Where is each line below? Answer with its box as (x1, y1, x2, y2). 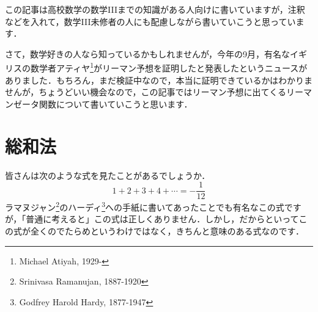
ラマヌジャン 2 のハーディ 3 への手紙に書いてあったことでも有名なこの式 (5, 199, 284, 213)
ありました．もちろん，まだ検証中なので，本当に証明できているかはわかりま (5, 73, 312, 86)
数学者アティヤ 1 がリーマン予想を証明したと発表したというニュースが (30, 60, 308, 74)
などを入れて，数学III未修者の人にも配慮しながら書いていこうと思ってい (5, 15, 296, 27)
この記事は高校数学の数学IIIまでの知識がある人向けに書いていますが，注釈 (5, 3, 305, 15)
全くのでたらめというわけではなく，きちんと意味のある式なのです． (30, 225, 305, 238)
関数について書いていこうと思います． (39, 97, 193, 110)
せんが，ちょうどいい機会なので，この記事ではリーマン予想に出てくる (5, 85, 286, 98)
